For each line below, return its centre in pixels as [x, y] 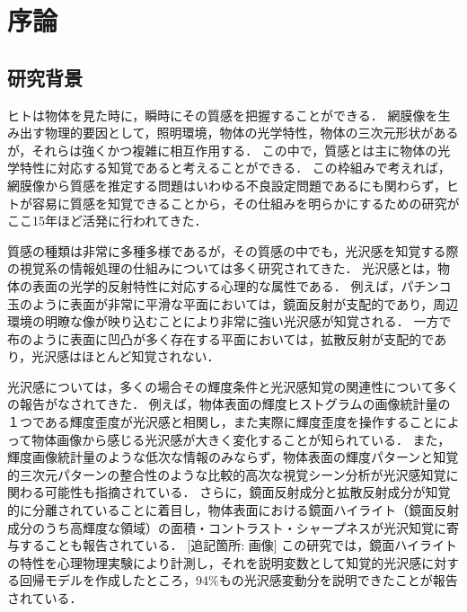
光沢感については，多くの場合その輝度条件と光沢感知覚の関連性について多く [233, 386]
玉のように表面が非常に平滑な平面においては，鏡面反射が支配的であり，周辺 [233, 303]
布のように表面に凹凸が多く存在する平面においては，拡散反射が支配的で [221, 338]
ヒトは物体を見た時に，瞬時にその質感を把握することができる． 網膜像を [223, 115]
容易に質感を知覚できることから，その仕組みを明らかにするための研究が [246, 203]
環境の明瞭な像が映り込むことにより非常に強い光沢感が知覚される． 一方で [229, 321]
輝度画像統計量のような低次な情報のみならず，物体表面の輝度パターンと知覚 [233, 457]
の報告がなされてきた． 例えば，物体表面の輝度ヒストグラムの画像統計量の [229, 404]
